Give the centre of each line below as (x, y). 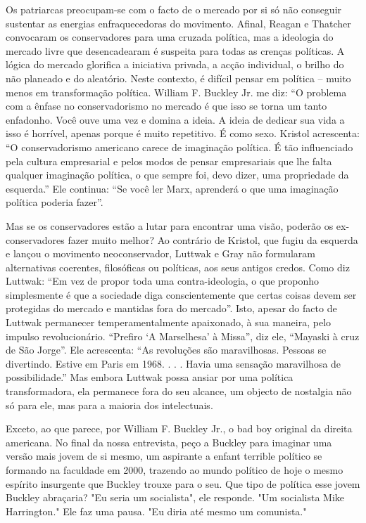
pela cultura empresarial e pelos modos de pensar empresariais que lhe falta (169, 161)
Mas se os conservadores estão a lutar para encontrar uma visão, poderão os (170, 225)
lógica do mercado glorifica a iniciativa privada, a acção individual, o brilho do (175, 64)
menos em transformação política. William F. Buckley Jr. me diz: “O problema (176, 92)
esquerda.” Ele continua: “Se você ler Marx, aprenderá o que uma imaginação (172, 188)
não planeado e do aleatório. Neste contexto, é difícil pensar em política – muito (178, 78)
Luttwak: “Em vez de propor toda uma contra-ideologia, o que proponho (163, 281)
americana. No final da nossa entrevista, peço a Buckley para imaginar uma (169, 442)
